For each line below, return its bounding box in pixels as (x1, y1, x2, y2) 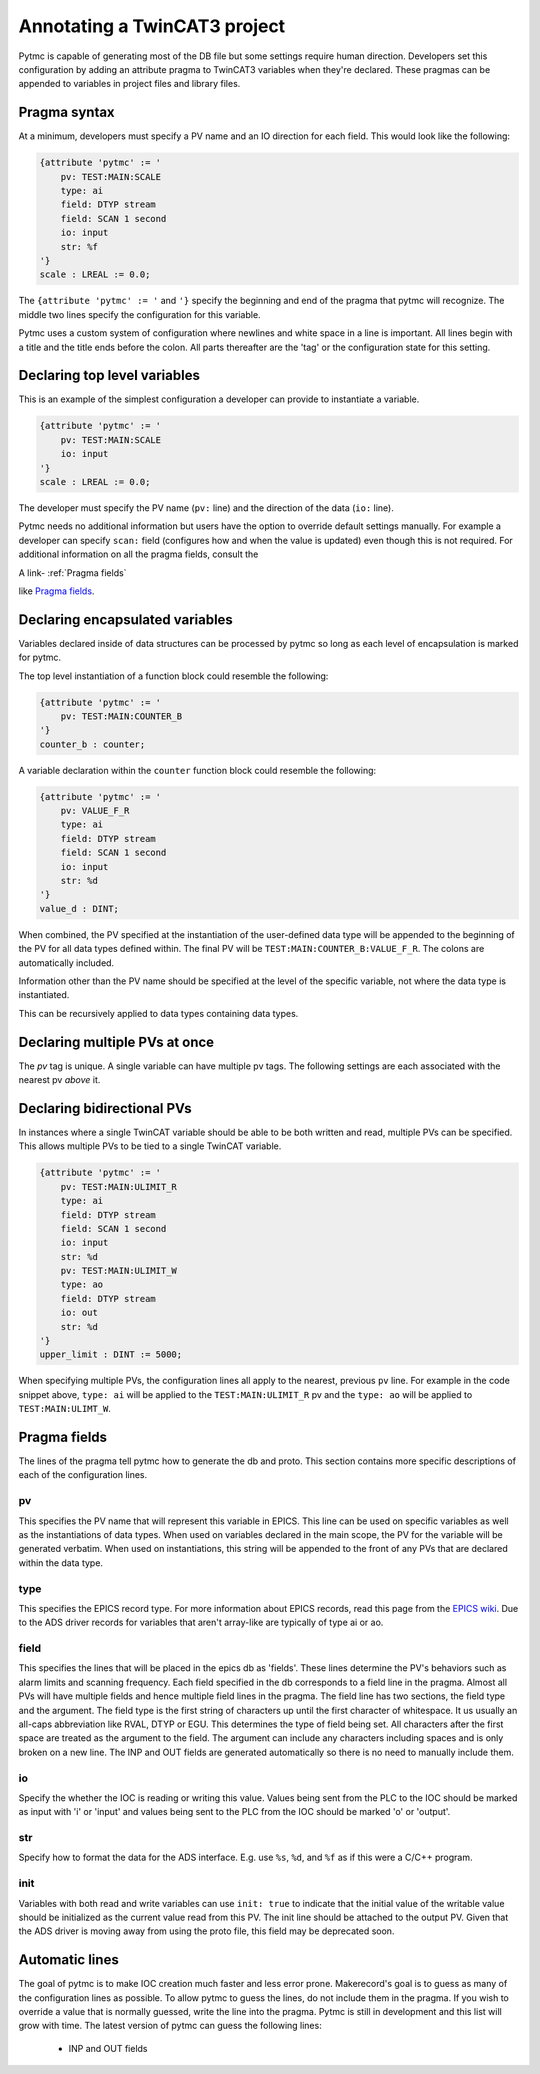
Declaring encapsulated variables (18, 611, 234, 628)
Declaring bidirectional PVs (18, 1100, 192, 1117)
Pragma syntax (18, 104, 115, 121)
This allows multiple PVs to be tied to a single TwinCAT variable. (18, 1140, 282, 1152)
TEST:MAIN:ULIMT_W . (18, 1403, 112, 1415)
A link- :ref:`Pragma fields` (18, 566, 127, 579)
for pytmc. (18, 651, 62, 664)
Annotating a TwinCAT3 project (18, 15, 286, 37)
